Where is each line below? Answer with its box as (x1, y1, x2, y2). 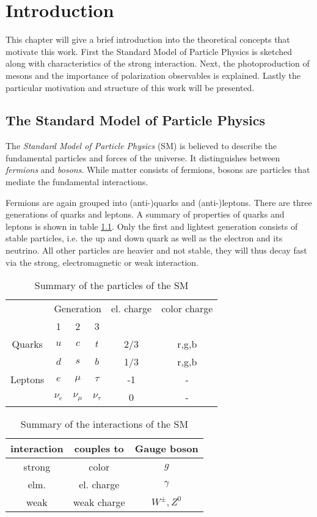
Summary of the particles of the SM (34, 278, 189, 293)
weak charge (73, 495, 125, 510)
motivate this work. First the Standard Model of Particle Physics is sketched (5, 45, 293, 57)
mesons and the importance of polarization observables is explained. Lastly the (5, 68, 301, 81)
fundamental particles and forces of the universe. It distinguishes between (5, 151, 280, 164)
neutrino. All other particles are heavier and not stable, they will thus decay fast (5, 244, 307, 257)
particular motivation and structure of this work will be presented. (5, 81, 255, 94)
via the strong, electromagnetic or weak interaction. (5, 255, 199, 268)
